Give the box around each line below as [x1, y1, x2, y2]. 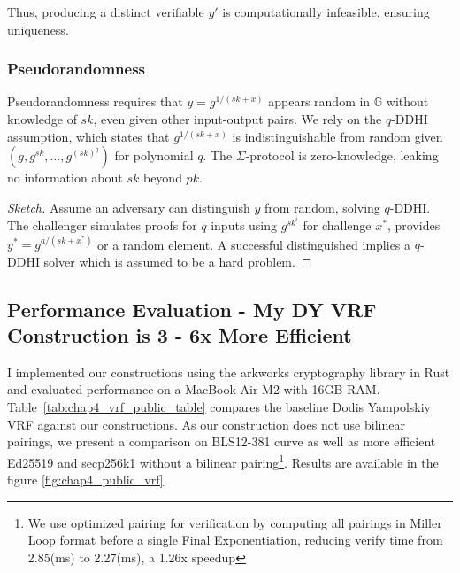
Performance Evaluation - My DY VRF [7, 295, 377, 322]
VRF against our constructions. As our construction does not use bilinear [7, 414, 405, 433]
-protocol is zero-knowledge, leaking [245, 146, 439, 165]
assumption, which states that [7, 127, 170, 145]
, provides [387, 216, 441, 235]
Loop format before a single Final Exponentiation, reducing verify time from [27, 530, 443, 549]
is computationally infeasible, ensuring [222, 3, 430, 20]
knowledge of [7, 110, 77, 128]
